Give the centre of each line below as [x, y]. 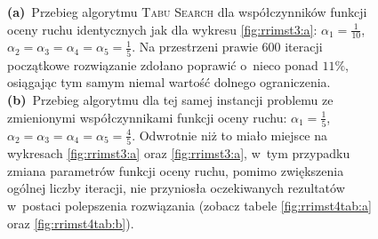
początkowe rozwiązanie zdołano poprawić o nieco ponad [163, 64]
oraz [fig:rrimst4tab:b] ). [71, 223]
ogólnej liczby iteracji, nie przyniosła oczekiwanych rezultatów [176, 188]
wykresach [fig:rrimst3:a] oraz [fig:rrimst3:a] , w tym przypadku [179, 153]
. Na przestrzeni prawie [195, 47]
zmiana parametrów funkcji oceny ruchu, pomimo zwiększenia [176, 170]
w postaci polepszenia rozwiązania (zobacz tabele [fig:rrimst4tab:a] [189, 205]
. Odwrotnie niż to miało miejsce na [230, 135]
